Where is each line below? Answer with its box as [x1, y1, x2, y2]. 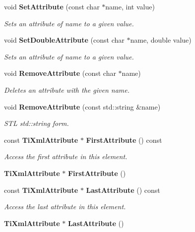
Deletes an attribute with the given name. [4, 84, 130, 95]
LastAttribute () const [86, 184, 160, 195]
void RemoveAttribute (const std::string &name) [4, 101, 161, 112]
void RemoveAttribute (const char [4, 68, 116, 78]
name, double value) [130, 35, 192, 45]
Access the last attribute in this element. [4, 201, 126, 212]
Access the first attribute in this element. [4, 151, 128, 162]
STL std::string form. [4, 118, 69, 128]
